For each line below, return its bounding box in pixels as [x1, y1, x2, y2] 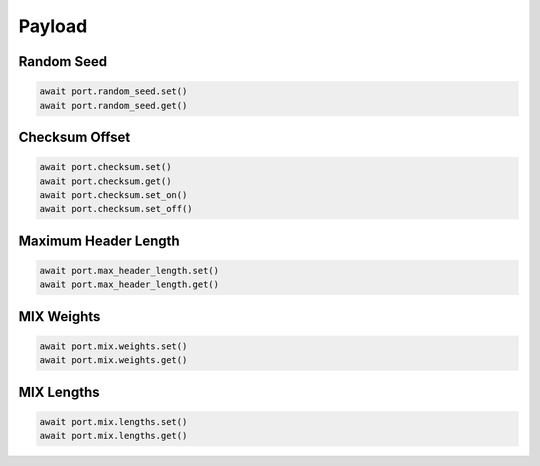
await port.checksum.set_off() [39, 203, 194, 215]
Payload [18, 15, 88, 37]
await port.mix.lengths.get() [39, 430, 188, 442]
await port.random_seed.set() [39, 86, 188, 97]
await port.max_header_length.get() [39, 279, 220, 290]
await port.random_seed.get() [39, 100, 188, 111]
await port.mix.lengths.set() [39, 416, 188, 427]
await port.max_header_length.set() [39, 265, 220, 276]
